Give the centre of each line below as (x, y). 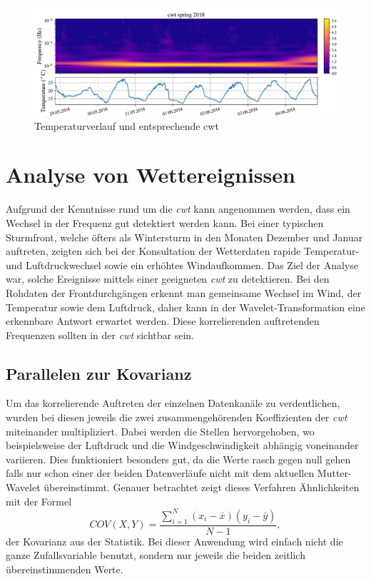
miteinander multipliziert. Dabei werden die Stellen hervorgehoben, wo (160, 431)
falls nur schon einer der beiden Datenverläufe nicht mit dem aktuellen (160, 473)
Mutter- (334, 473)
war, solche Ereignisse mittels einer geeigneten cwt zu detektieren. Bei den (168, 279)
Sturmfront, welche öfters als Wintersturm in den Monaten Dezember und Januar (184, 237)
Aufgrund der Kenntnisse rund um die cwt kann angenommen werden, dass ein (178, 209)
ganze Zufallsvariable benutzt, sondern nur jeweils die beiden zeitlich (156, 555)
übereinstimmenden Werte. (65, 569)
